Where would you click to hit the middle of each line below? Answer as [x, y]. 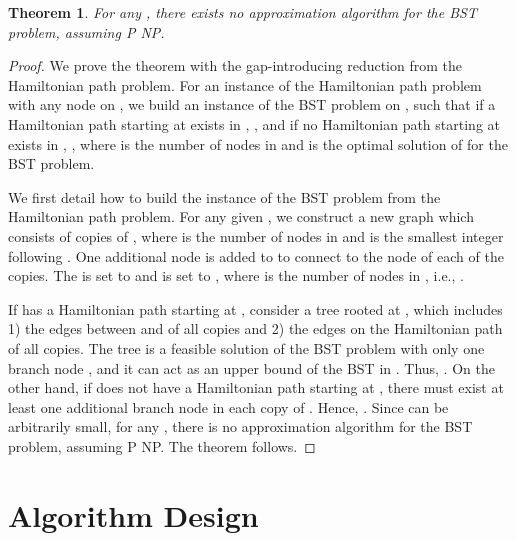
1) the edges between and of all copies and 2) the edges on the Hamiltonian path [255, 328]
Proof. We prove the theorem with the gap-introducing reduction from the [235, 65]
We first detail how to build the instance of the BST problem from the [224, 196]
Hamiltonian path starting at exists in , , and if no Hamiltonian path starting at [254, 123]
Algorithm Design [133, 514]
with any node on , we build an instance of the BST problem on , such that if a [252, 104]
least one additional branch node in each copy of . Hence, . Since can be [228, 406]
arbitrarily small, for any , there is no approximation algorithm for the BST [240, 426]
